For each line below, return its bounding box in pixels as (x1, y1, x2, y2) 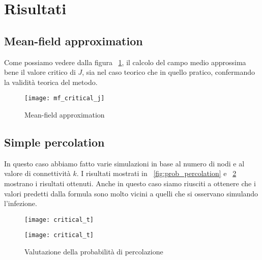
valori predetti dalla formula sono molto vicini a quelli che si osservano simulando (4, 188, 258, 198)
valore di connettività (4, 168, 71, 179)
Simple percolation (4, 134, 105, 150)
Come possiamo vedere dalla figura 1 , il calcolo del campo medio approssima (4, 56, 246, 67)
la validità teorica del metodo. (4, 76, 98, 87)
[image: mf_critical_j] (24, 95, 105, 102)
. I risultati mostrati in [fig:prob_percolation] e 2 (76, 168, 237, 179)
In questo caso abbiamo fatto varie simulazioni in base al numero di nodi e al (4, 158, 245, 168)
